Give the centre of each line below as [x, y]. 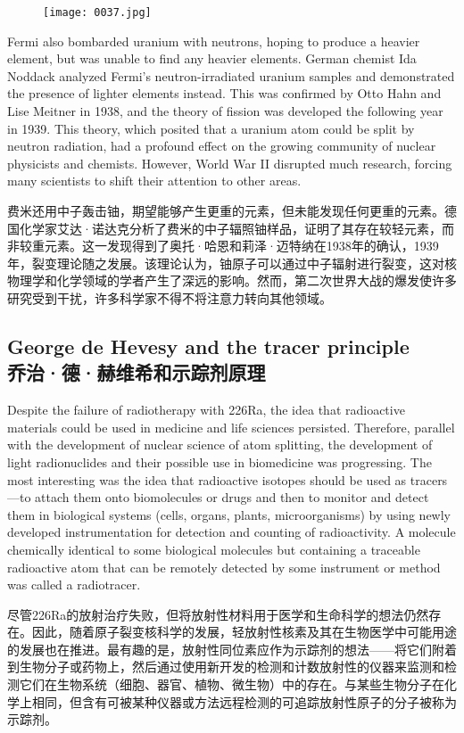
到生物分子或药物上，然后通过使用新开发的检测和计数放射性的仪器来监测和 [226, 667]
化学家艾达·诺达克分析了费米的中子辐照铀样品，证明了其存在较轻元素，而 [236, 228]
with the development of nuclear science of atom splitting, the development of [220, 445]
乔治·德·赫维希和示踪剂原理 [137, 372]
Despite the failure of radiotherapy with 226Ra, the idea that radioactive [206, 410]
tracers [429, 479]
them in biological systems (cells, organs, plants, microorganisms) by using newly [229, 514]
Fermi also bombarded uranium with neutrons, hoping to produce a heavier [214, 41]
